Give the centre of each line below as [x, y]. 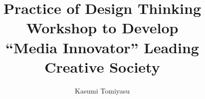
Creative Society [102, 66]
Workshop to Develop [102, 28]
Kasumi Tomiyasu [102, 90]
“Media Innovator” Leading [102, 47]
